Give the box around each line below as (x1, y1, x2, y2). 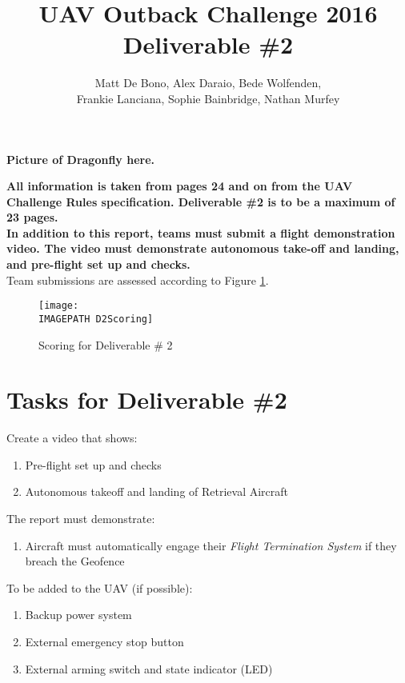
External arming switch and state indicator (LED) (25, 660, 273, 677)
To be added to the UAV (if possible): (6, 579, 193, 596)
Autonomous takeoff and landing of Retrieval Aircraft (25, 483, 289, 500)
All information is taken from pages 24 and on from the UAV (6, 178, 353, 194)
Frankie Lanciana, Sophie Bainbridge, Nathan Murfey (76, 90, 340, 106)
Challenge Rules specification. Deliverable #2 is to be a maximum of (6, 193, 395, 210)
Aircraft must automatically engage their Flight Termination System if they (25, 537, 397, 553)
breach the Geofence (25, 553, 125, 569)
